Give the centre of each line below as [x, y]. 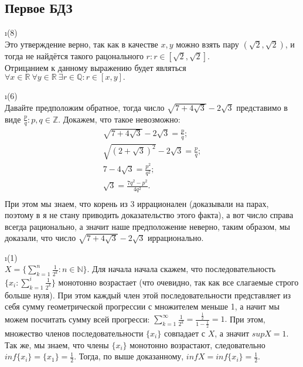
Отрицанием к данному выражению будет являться [96, 67]
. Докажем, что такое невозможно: [119, 119]
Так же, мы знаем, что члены [57, 344]
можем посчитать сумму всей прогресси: [77, 319]
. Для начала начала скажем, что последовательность [181, 269]
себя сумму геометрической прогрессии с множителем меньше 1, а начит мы [142, 306]
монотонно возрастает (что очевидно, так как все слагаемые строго [178, 282]
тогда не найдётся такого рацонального [74, 55]
